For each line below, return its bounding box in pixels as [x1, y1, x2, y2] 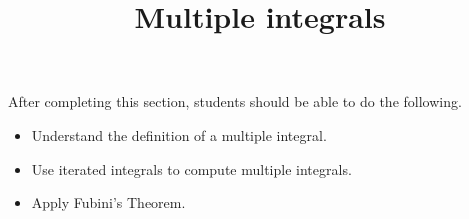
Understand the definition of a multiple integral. [31, 124, 327, 145]
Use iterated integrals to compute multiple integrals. [31, 158, 352, 179]
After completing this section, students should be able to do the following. [8, 91, 462, 112]
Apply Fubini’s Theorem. [31, 192, 186, 213]
